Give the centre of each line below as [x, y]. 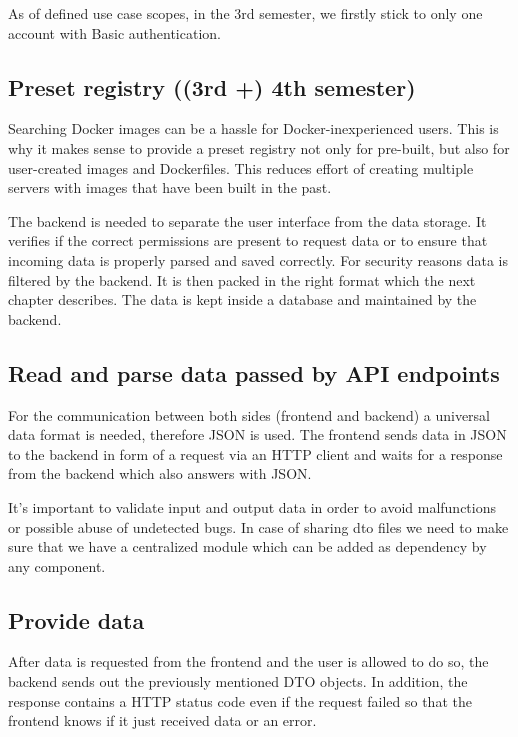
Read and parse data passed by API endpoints [254, 372]
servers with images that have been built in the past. [170, 187]
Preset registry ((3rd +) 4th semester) [212, 86]
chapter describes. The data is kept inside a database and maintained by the [242, 299]
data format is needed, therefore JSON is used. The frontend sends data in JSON [257, 434]
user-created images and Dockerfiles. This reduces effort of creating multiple [241, 167]
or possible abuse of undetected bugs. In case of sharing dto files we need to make [258, 526]
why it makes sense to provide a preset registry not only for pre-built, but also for [259, 147]
